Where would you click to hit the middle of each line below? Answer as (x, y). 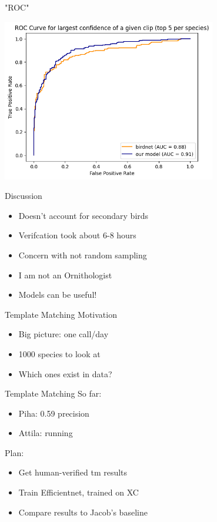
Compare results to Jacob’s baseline (83, 512)
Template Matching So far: (53, 393)
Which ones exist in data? (65, 373)
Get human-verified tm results (73, 472)
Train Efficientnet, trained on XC (79, 492)
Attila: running (46, 433)
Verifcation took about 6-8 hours (77, 235)
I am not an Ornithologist (65, 275)
